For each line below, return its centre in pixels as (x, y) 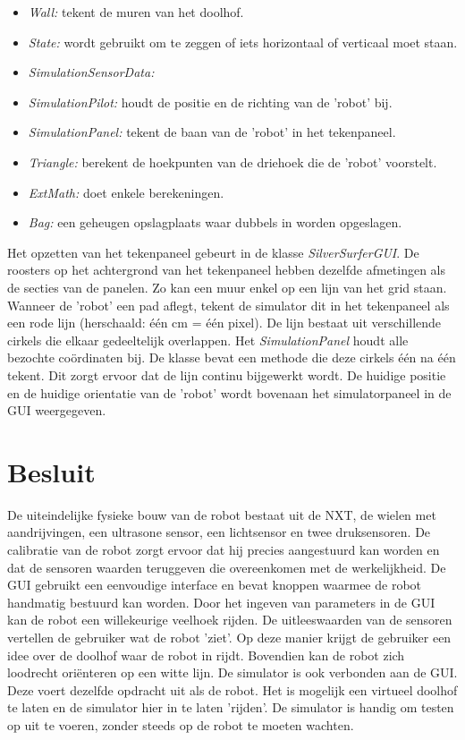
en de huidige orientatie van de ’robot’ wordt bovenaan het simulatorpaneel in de (229, 392)
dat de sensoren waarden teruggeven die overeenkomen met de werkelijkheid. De (227, 567)
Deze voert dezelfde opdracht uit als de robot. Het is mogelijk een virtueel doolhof (232, 689)
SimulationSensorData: (91, 72)
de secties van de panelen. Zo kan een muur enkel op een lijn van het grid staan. (227, 287)
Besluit (51, 471)
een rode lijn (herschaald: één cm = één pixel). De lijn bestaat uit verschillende (224, 323)
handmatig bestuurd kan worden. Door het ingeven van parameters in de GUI (221, 602)
